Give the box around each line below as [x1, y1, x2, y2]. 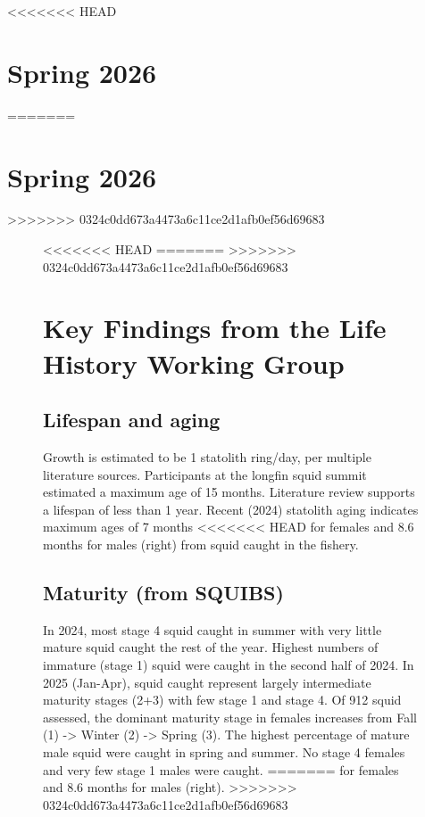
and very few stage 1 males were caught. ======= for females [43, 760, 399, 779]
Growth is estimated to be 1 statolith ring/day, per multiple [43, 447, 371, 466]
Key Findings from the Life [43, 309, 387, 346]
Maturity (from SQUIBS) [43, 578, 284, 606]
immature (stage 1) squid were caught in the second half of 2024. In [43, 655, 414, 673]
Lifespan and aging [43, 406, 221, 433]
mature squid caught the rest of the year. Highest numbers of [43, 638, 379, 656]
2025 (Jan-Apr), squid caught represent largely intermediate [43, 673, 371, 691]
